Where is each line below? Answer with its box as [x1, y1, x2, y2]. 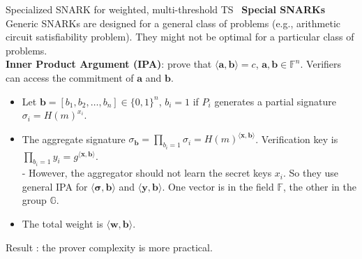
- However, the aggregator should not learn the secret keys [22, 165, 272, 180]
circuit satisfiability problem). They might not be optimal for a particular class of [6, 29, 354, 44]
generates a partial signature [214, 94, 336, 108]
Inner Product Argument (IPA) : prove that [6, 57, 212, 71]
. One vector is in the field [162, 179, 274, 193]
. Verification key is [255, 131, 338, 146]
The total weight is [22, 216, 103, 230]
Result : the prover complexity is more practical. [6, 239, 213, 254]
